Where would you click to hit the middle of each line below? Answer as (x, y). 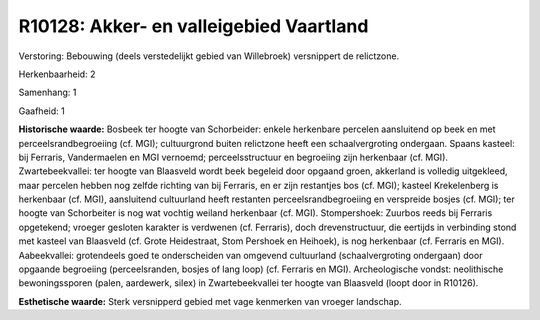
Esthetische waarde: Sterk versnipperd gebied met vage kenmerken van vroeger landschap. (210, 301)
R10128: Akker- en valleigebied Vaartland (193, 26)
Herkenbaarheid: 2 (57, 74)
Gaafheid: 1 (41, 111)
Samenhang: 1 (47, 92)
